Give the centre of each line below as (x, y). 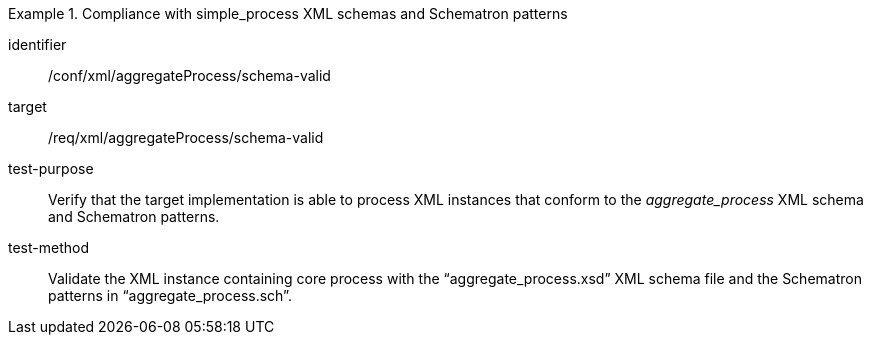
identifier (37, 44)
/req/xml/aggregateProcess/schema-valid (186, 137)
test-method (48, 247)
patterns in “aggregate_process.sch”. (170, 295)
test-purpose (51, 168)
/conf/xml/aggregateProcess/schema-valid (189, 75)
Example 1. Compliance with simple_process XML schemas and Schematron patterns (288, 13)
